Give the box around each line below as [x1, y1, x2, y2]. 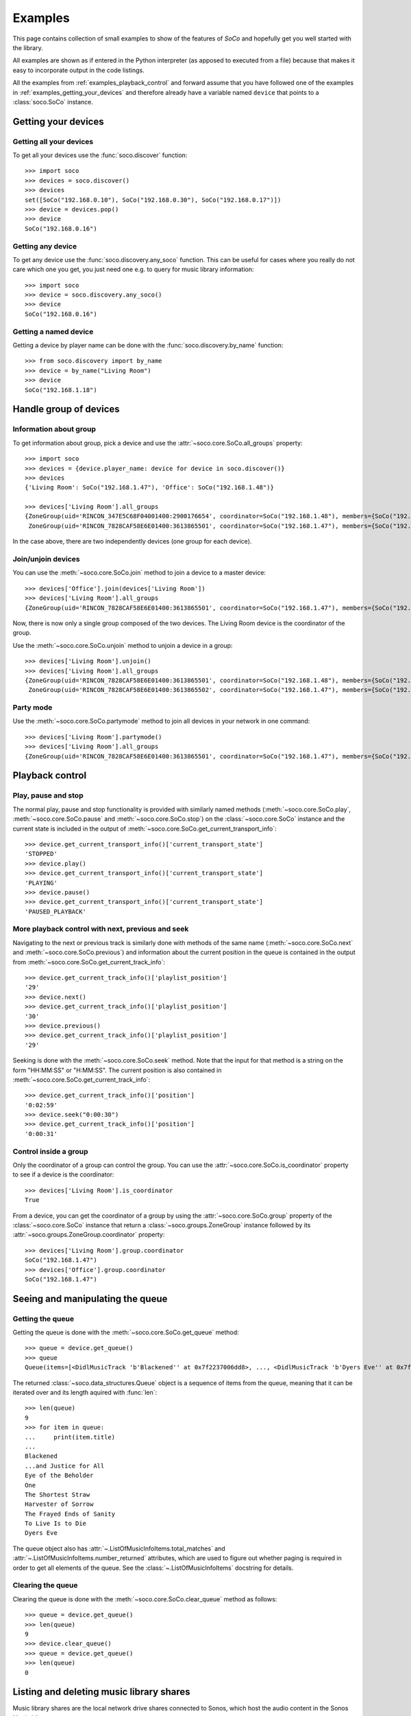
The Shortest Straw [25, 1490, 90, 1498]
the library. [12, 43, 44, 51]
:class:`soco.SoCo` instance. [12, 97, 94, 106]
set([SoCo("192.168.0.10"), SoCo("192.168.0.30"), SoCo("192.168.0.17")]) [25, 196, 282, 204]
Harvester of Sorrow [25, 1500, 94, 1508]
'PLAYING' [25, 879, 58, 887]
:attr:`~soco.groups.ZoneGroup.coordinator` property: [12, 1231, 165, 1239]
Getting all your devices [12, 137, 94, 146]
